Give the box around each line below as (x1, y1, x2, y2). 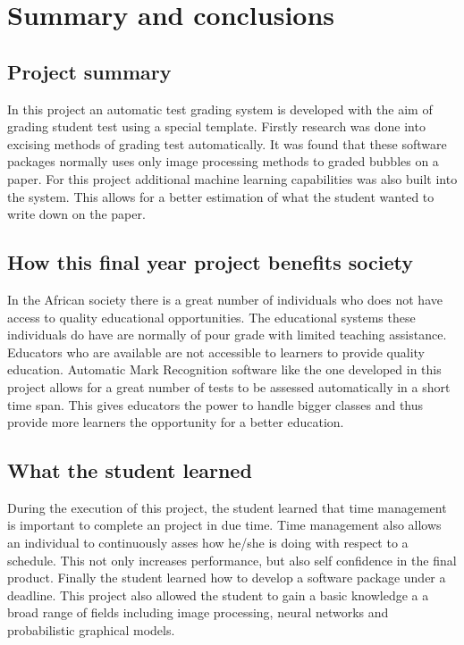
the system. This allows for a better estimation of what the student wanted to (7, 187, 434, 205)
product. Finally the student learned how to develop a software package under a (7, 568, 446, 587)
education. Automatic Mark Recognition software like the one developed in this (7, 360, 442, 379)
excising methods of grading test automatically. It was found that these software (7, 134, 447, 153)
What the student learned (7, 457, 252, 484)
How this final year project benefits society (7, 248, 414, 276)
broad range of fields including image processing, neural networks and (7, 603, 389, 622)
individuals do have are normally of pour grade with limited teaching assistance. (7, 325, 447, 344)
